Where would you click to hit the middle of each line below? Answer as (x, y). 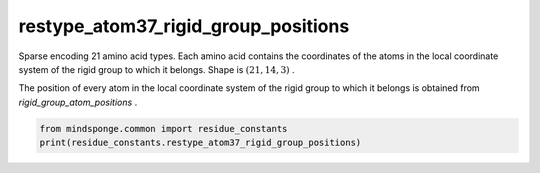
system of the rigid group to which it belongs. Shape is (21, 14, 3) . (156, 69)
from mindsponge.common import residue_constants (163, 128)
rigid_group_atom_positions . (78, 102)
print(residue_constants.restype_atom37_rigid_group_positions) (200, 143)
